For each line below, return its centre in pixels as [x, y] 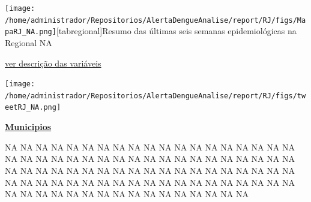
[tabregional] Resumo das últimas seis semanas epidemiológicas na [176, 31]
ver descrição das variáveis [53, 63]
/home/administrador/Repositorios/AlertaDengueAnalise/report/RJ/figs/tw [155, 96]
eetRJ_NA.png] [33, 108]
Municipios [28, 127]
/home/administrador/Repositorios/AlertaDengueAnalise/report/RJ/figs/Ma [155, 20]
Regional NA [29, 42]
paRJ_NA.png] [31, 32]
